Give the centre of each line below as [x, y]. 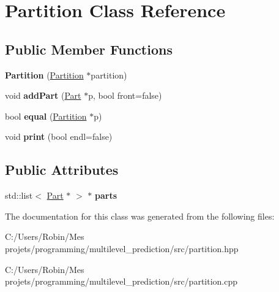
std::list [19, 195]
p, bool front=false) [125, 95]
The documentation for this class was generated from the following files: [140, 216]
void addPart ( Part [43, 95]
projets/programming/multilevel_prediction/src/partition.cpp [121, 281]
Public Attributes [62, 170]
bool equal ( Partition [46, 116]
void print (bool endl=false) [59, 136]
